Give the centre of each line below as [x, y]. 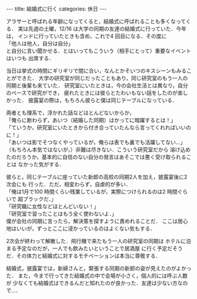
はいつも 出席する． [30, 58]
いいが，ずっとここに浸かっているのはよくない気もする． [86, 229]
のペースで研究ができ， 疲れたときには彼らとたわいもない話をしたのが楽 [94, 93]
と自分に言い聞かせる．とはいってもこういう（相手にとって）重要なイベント [99, 51]
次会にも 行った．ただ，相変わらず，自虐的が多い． [69, 184]
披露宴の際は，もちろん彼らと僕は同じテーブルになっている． [103, 100]
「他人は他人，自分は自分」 [40, 43]
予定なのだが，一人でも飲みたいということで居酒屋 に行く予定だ [94, 248]
